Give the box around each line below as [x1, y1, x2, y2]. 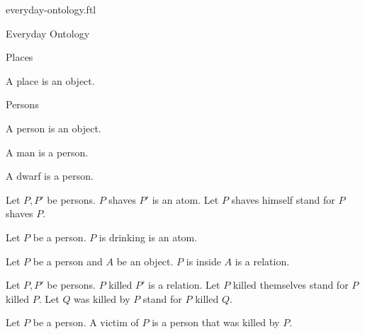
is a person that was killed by [152, 315, 280, 330]
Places [6, 50, 33, 64]
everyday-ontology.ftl [6, 2, 96, 16]
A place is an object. [6, 73, 95, 88]
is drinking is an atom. [99, 229, 198, 244]
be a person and [33, 253, 103, 268]
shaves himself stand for [231, 192, 335, 207]
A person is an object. [6, 120, 101, 135]
